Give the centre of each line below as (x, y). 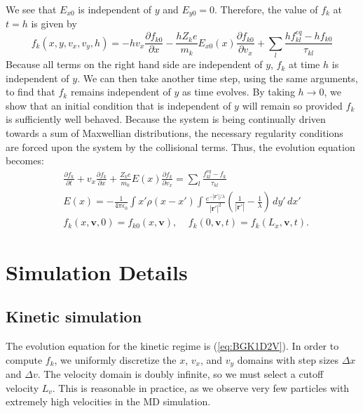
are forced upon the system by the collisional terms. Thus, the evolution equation (180, 146)
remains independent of (121, 92)
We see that (31, 9)
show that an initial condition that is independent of (118, 105)
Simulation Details (97, 271)
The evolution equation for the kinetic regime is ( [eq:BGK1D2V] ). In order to (172, 345)
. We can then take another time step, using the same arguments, (218, 78)
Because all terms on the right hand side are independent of (134, 64)
